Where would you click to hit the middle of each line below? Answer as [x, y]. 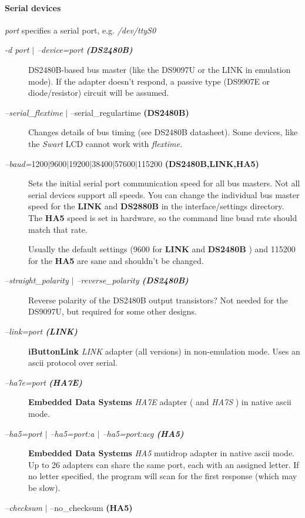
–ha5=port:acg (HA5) [143, 433]
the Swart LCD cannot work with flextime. [105, 143]
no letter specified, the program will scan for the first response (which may [163, 476]
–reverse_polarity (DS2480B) [133, 280]
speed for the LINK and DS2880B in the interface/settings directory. [156, 206]
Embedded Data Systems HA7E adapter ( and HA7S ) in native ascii [160, 402]
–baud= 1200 [26, 163]
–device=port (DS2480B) [85, 50]
